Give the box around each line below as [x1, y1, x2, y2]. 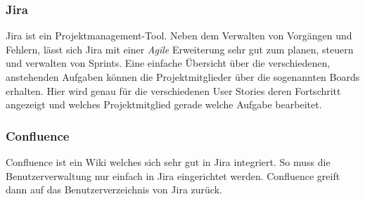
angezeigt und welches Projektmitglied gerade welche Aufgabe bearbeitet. [6, 97, 322, 112]
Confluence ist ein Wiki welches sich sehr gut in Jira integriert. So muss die [6, 155, 331, 169]
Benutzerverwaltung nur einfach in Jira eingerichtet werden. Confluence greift [6, 168, 340, 183]
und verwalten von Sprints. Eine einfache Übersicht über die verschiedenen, [6, 56, 331, 70]
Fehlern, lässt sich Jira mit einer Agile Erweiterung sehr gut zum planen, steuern [6, 41, 354, 56]
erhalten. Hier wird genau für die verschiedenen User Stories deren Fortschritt [6, 83, 341, 98]
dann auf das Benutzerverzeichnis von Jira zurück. [6, 182, 222, 197]
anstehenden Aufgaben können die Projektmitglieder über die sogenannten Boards [6, 70, 360, 84]
